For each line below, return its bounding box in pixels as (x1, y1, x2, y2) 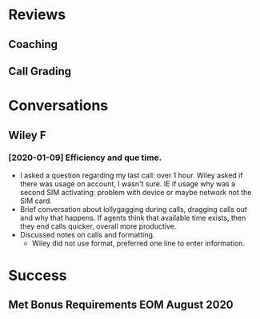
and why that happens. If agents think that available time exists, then (19, 213, 246, 222)
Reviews (8, 6, 66, 24)
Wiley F (8, 128, 46, 142)
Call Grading (8, 64, 72, 78)
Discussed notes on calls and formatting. (19, 229, 155, 239)
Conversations (8, 97, 109, 115)
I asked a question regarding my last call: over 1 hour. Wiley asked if (19, 170, 243, 180)
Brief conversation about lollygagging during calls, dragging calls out (19, 204, 248, 213)
